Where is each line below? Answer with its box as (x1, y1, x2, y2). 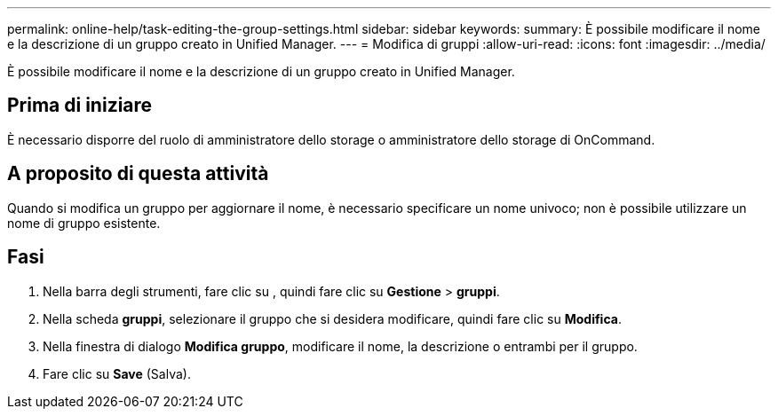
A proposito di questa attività (7, 162, 269, 185)
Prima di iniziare (7, 94, 153, 117)
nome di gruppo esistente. (7, 215, 161, 231)
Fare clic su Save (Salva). (43, 365, 191, 381)
